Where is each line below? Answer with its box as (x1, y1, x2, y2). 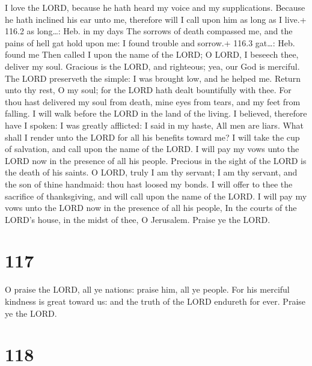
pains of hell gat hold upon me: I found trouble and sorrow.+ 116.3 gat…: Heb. (5, 36, 295, 49)
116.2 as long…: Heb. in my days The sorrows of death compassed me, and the (5, 25, 293, 37)
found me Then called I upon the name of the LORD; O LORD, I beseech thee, (5, 48, 299, 61)
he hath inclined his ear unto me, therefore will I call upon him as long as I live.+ (5, 13, 307, 25)
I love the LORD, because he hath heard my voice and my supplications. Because (5, 1, 305, 13)
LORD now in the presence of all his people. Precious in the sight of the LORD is (5, 154, 307, 166)
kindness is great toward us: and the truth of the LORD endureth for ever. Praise (5, 295, 306, 307)
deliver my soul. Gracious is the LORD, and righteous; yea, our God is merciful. (5, 59, 300, 72)
